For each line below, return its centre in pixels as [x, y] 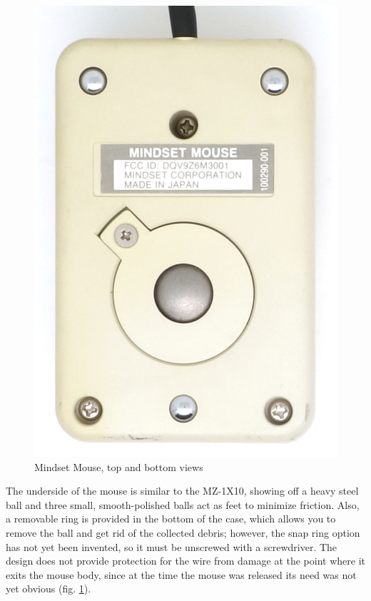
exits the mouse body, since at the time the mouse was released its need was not [181, 574]
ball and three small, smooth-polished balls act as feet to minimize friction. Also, [183, 504]
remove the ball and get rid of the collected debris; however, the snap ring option [183, 532]
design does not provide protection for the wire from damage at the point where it [185, 561]
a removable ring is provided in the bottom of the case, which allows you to [171, 519]
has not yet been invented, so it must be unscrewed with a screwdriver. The [172, 546]
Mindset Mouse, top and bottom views [119, 466]
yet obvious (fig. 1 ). [49, 589]
